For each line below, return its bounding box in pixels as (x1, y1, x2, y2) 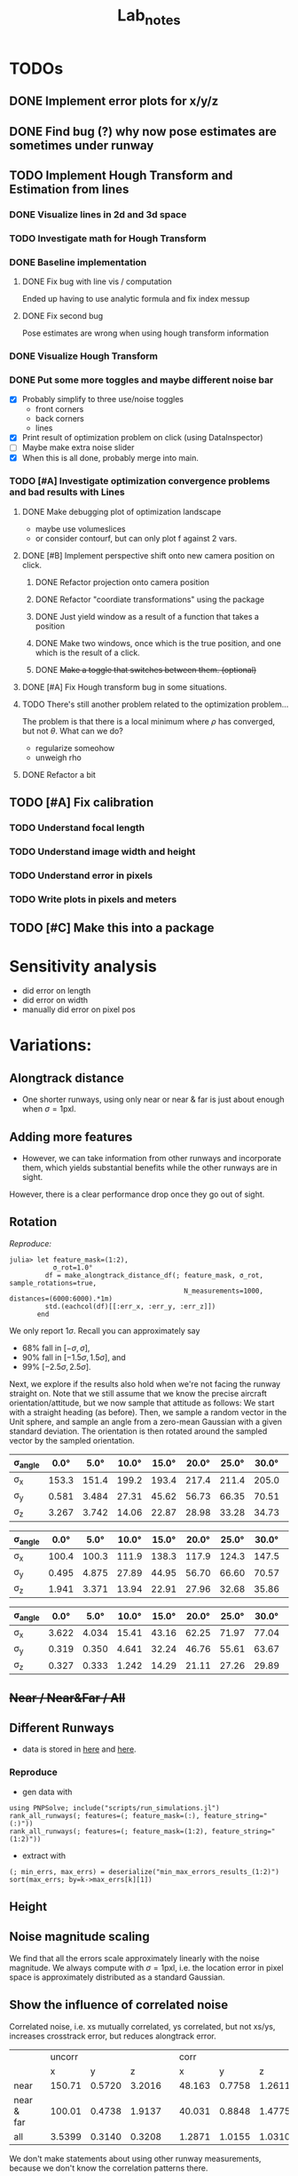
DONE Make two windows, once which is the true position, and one (35, 637, 282, 648)
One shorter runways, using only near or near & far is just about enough (21, 1094, 285, 1105)
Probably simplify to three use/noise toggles (21, 394, 184, 405)
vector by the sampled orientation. (9, 1435, 135, 1445)
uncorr (50, 2050, 78, 2062)
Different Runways (9, 1720, 115, 1736)
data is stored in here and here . (21, 1744, 137, 1754)
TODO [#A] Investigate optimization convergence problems (9, 475, 271, 487)
